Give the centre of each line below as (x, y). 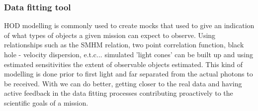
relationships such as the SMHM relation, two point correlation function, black (124, 45)
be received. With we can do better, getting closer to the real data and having (123, 83)
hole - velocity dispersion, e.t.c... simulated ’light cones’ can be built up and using (129, 54)
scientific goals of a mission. (46, 102)
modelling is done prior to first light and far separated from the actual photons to (129, 74)
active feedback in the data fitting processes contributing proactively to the (119, 93)
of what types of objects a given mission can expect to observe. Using (110, 35)
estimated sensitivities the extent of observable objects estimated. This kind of (124, 64)
